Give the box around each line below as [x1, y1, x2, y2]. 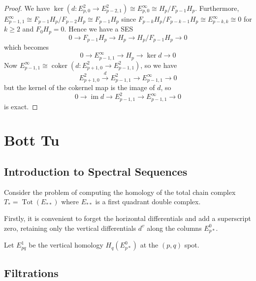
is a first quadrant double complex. [95, 196, 201, 207]
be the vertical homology [29, 240, 103, 250]
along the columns [147, 222, 202, 233]
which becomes [4, 42, 49, 52]
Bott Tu [4, 130, 60, 150]
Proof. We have [4, 3, 50, 13]
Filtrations [4, 265, 59, 280]
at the [140, 240, 159, 250]
